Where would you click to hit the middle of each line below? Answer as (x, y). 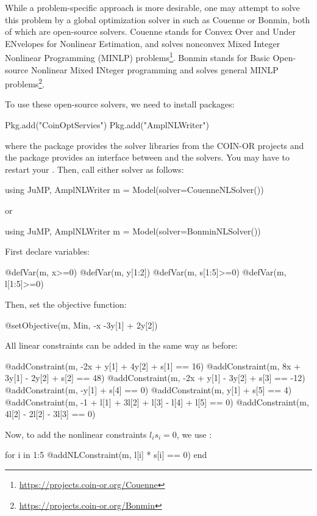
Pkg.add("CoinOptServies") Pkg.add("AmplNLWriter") (107, 125)
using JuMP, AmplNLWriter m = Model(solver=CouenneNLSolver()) (134, 190)
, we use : (194, 434)
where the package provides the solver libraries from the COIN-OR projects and (155, 145)
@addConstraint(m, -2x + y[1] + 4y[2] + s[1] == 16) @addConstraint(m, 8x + (153, 365)
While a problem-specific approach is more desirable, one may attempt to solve (152, 7)
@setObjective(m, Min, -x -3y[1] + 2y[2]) (81, 325)
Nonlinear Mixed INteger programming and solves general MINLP (155, 69)
